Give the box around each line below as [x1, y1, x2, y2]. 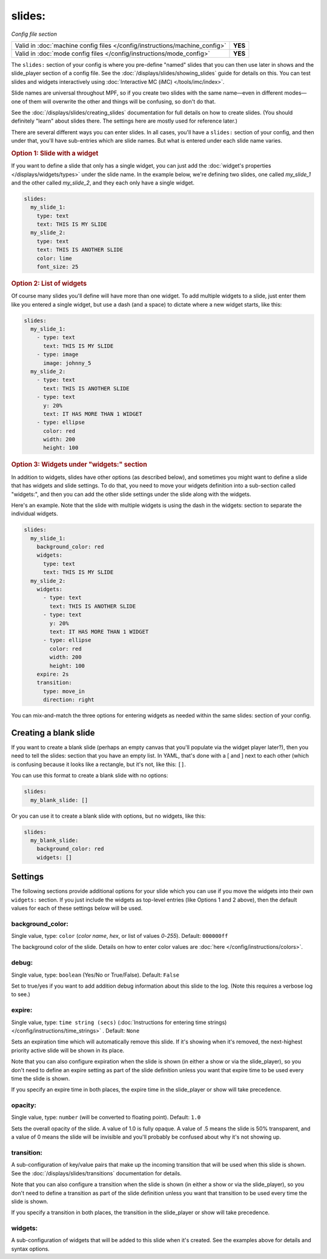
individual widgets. [11, 510, 58, 517]
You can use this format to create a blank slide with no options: [11, 772, 169, 779]
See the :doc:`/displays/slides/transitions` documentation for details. [11, 1169, 182, 1177]
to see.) [11, 991, 30, 998]
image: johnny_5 [43, 359, 91, 367]
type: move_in [43, 688, 85, 694]
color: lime [36, 255, 73, 262]
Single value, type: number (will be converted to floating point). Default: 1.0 [11, 1114, 201, 1121]
